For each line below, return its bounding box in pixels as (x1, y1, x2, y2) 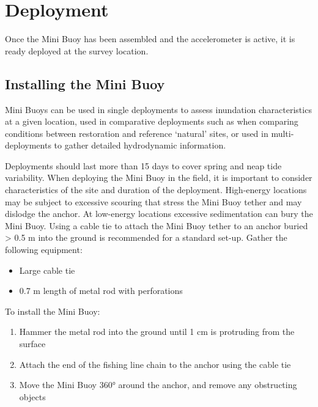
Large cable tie (19, 263, 75, 276)
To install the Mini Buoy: (5, 304, 100, 317)
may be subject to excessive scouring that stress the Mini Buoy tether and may (5, 195, 302, 208)
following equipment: (5, 243, 83, 256)
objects (19, 390, 46, 403)
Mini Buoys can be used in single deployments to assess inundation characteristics (5, 103, 312, 116)
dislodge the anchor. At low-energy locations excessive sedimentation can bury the (5, 207, 313, 220)
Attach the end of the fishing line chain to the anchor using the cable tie (19, 358, 291, 370)
